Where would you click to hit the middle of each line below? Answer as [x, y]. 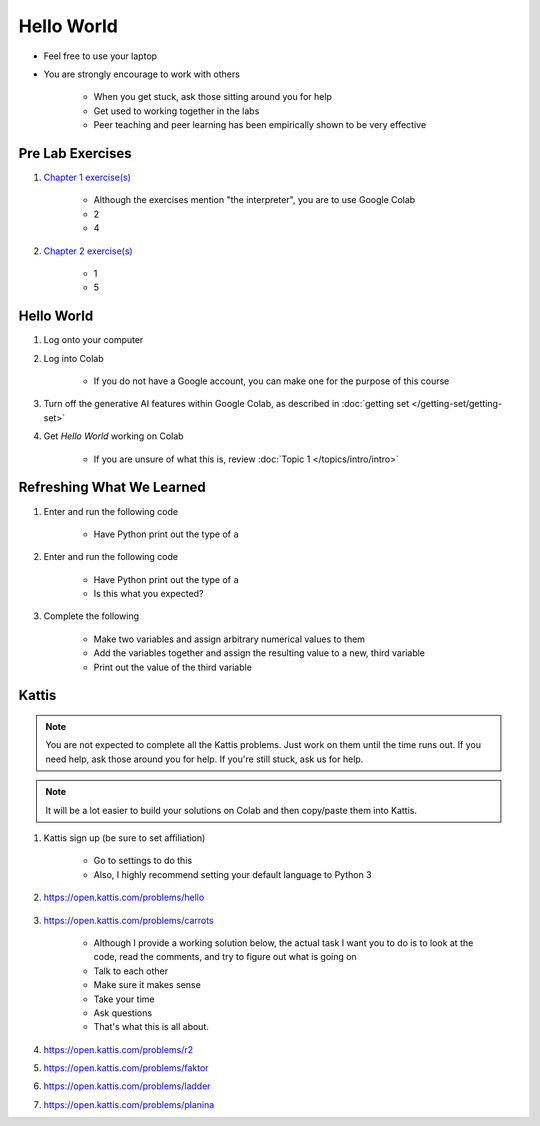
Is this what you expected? [148, 594]
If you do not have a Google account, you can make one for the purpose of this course [271, 381]
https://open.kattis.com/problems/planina [129, 1104]
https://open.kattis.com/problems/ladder [127, 1086]
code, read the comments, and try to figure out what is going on [225, 957]
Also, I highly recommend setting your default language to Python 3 [232, 874]
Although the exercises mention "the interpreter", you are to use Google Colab [254, 200]
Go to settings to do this [143, 861]
